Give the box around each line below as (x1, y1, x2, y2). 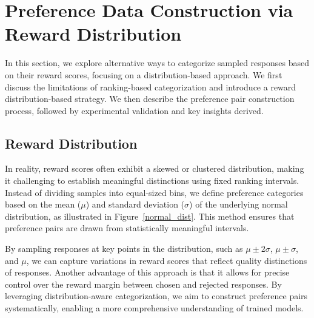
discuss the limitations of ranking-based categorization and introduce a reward (5, 80, 296, 93)
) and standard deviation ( (85, 198, 185, 211)
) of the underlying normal (189, 198, 288, 211)
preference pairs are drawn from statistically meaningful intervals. (5, 222, 249, 234)
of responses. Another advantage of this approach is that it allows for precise (5, 266, 290, 279)
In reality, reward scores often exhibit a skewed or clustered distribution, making (5, 162, 304, 175)
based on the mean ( (5, 198, 81, 211)
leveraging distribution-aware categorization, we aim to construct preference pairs (5, 289, 308, 302)
